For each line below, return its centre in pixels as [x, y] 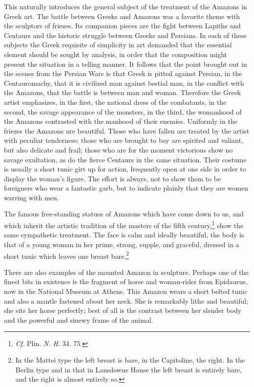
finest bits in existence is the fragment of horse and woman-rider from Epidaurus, [126, 281]
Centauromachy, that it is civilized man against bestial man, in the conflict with [124, 83]
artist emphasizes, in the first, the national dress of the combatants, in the [115, 102]
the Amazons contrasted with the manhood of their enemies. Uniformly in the [121, 121]
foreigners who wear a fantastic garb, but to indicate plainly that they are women [126, 188]
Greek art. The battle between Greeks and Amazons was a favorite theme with [122, 16]
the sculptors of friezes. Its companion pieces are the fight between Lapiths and [122, 26]
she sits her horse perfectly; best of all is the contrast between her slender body [123, 310]
